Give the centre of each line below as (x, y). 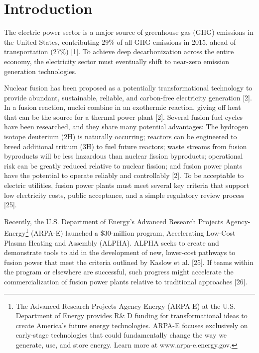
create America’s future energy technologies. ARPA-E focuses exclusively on (132, 325)
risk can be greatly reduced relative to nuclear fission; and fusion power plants (123, 165)
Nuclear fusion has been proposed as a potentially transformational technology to (128, 88)
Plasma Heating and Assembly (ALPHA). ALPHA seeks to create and (112, 242)
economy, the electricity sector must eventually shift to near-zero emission (117, 61)
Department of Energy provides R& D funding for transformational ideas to (131, 315)
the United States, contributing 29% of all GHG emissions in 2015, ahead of (120, 42)
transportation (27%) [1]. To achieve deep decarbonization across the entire (119, 51)
